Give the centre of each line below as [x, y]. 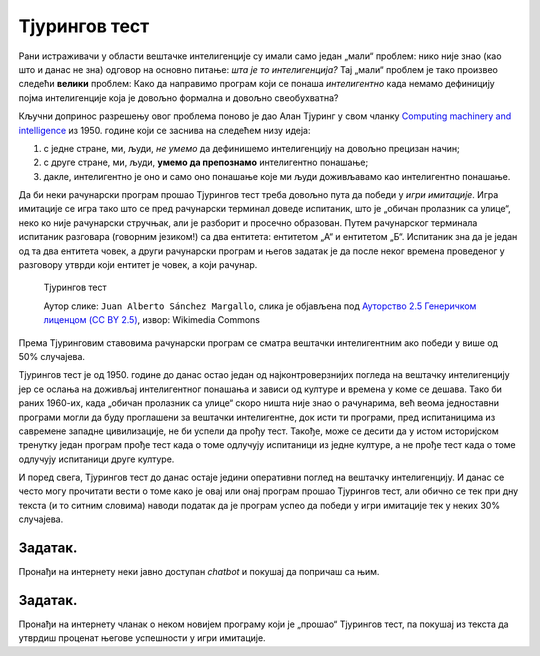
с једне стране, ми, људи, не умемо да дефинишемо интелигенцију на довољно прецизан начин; [251, 148]
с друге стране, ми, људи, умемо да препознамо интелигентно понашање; [206, 162]
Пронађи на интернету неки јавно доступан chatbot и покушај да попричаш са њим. [199, 572]
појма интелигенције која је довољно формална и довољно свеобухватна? [178, 97]
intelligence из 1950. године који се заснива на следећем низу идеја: [164, 130]
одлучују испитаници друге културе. [96, 459]
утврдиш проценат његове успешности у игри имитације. [142, 638]
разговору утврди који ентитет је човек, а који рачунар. [138, 265]
